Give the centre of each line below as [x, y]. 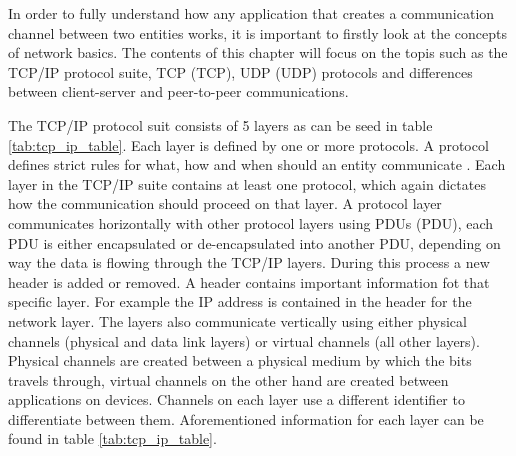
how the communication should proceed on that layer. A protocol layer [225, 203]
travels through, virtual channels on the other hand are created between [228, 379]
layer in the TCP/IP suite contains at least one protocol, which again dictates [247, 183]
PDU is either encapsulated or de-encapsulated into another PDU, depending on [254, 242]
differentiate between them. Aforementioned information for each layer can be [246, 418]
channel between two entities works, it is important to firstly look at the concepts [258, 32]
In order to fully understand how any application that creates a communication [251, 13]
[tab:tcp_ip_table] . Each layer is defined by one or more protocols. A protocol [248, 144]
